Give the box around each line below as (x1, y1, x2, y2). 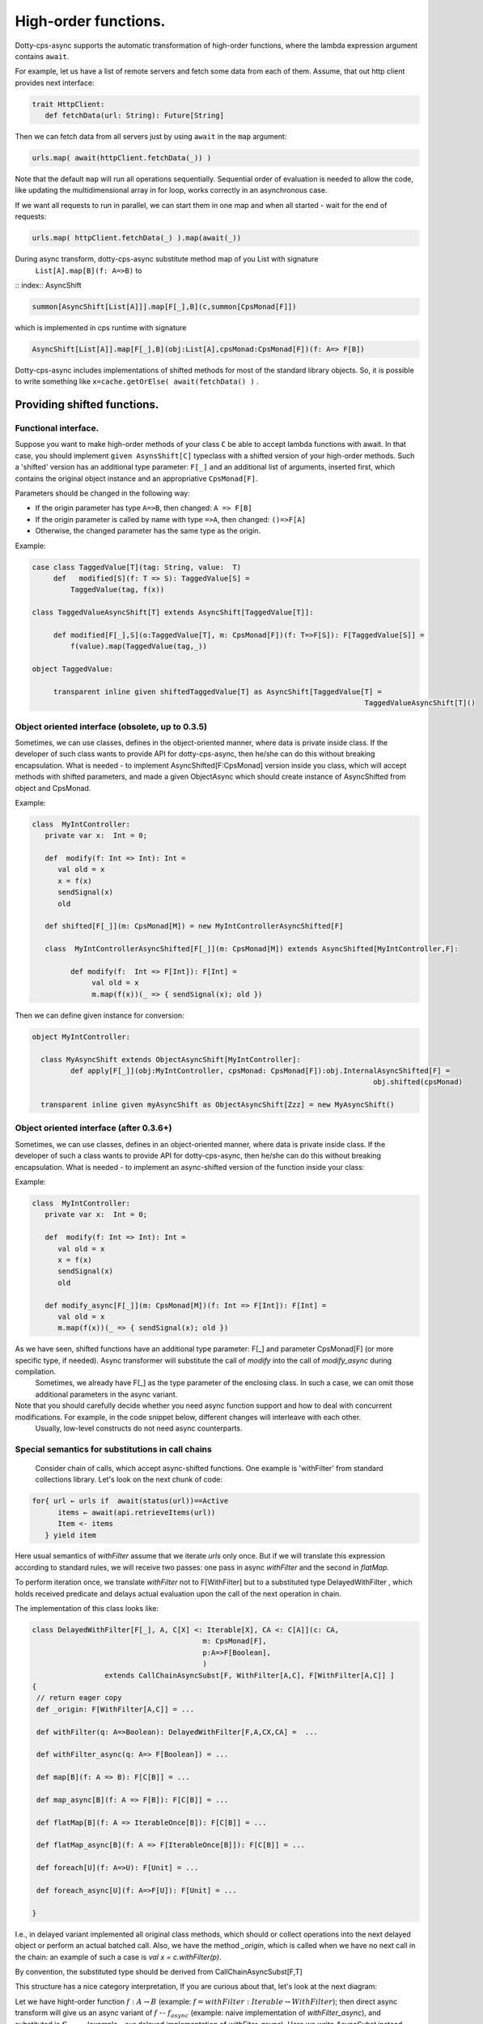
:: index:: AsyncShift (15, 280, 82, 290)
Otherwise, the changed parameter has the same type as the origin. (35, 526, 261, 536)
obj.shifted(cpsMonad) (372, 1078, 463, 1086)
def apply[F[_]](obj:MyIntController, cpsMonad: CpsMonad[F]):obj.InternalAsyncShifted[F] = (70, 1065, 451, 1075)
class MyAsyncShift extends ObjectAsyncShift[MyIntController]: (40, 1055, 301, 1064)
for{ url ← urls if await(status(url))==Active (32, 1496, 229, 1506)
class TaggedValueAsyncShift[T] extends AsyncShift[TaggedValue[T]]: (32, 608, 314, 617)
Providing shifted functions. (15, 398, 159, 412)
